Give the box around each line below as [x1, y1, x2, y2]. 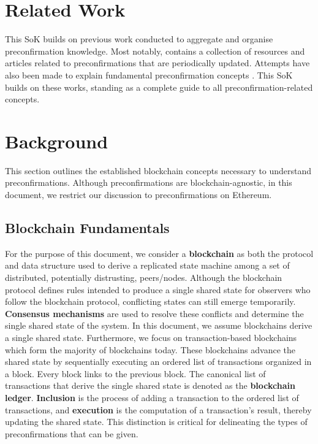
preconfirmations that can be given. [5, 427, 138, 440]
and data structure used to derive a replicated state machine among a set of [5, 259, 290, 272]
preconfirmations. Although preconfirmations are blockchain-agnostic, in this [5, 176, 292, 189]
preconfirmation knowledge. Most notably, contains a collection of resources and [5, 44, 305, 57]
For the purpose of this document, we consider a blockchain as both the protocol [5, 247, 314, 259]
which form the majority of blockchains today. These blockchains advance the [5, 343, 295, 356]
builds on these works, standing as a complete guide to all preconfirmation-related [5, 80, 313, 93]
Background [5, 128, 108, 153]
